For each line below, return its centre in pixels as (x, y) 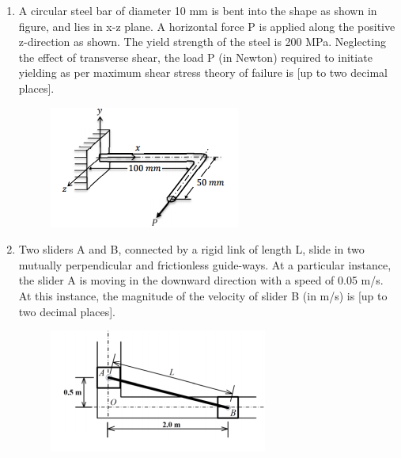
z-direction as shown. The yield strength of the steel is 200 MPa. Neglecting (202, 42)
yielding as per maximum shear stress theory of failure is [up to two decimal (203, 73)
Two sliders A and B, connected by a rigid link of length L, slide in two (191, 249)
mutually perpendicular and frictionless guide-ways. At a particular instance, (205, 264)
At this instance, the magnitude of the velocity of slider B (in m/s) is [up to (203, 295)
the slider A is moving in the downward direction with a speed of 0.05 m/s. (201, 280)
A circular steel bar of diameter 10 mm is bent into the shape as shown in (198, 10)
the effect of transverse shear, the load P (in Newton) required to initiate (195, 57)
